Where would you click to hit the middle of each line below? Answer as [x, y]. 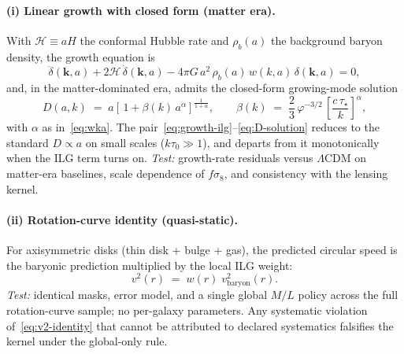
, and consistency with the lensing [306, 173]
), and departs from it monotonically [291, 142]
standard [28, 142]
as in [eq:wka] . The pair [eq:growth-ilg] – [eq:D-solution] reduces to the [211, 127]
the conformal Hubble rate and [154, 40]
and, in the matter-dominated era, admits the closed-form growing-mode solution [202, 88]
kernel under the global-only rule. [87, 341]
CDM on [345, 158]
